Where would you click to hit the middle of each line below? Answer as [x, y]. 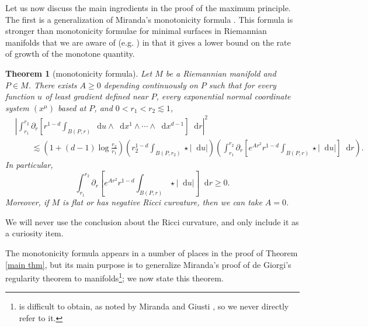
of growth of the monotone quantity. [70, 54]
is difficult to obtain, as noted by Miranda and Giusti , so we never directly [154, 306]
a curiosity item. [34, 233]
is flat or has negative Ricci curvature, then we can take [162, 202]
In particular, [29, 164]
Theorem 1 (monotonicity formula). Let [79, 73]
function [20, 96]
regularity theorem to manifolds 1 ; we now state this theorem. [114, 277]
